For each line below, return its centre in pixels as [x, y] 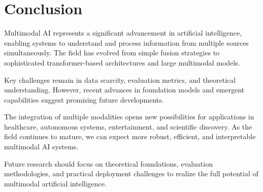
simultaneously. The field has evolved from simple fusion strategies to [112, 53]
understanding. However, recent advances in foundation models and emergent [124, 90]
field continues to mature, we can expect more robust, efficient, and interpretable [130, 136]
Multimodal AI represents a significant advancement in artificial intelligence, [123, 33]
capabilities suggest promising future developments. [84, 99]
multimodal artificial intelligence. [55, 183]
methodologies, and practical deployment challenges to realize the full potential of [131, 173]
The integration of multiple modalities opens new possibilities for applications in [129, 117]
